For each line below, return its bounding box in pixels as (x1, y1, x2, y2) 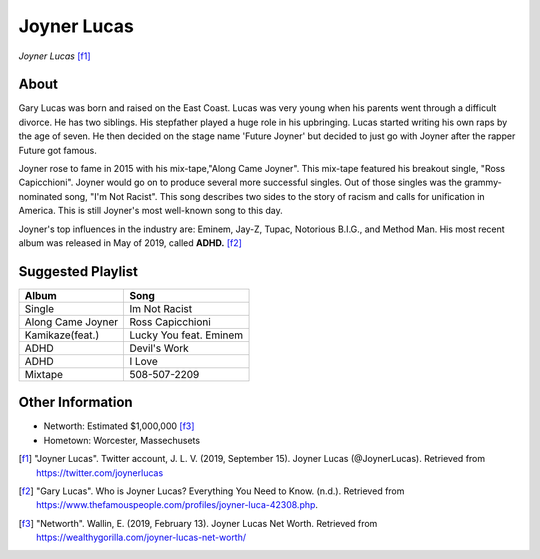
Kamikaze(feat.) (24, 328, 100, 342)
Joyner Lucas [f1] (18, 50, 91, 62)
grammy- (463, 176, 502, 189)
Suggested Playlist (18, 263, 139, 280)
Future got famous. (18, 144, 97, 156)
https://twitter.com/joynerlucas (36, 466, 164, 479)
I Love (129, 354, 159, 368)
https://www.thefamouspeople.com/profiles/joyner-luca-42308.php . (36, 499, 319, 511)
